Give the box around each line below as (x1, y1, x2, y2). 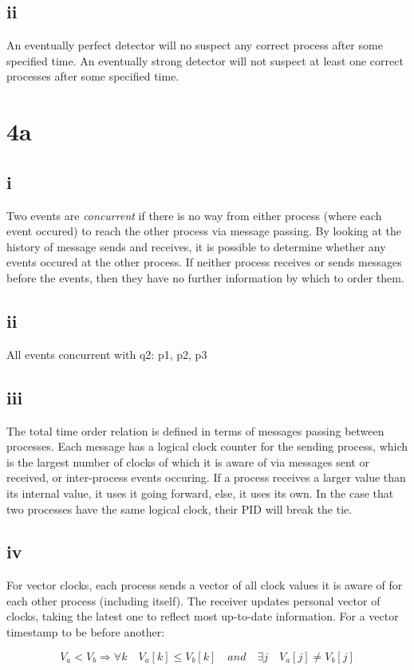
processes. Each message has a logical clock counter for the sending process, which (6, 438, 408, 455)
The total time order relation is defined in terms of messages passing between (6, 422, 384, 439)
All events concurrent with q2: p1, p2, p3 (6, 345, 207, 362)
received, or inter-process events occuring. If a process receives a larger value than (6, 469, 406, 486)
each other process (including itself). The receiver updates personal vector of (6, 592, 380, 609)
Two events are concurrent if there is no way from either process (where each (6, 207, 382, 223)
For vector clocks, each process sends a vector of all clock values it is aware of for (6, 577, 403, 593)
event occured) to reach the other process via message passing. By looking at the (6, 223, 402, 239)
